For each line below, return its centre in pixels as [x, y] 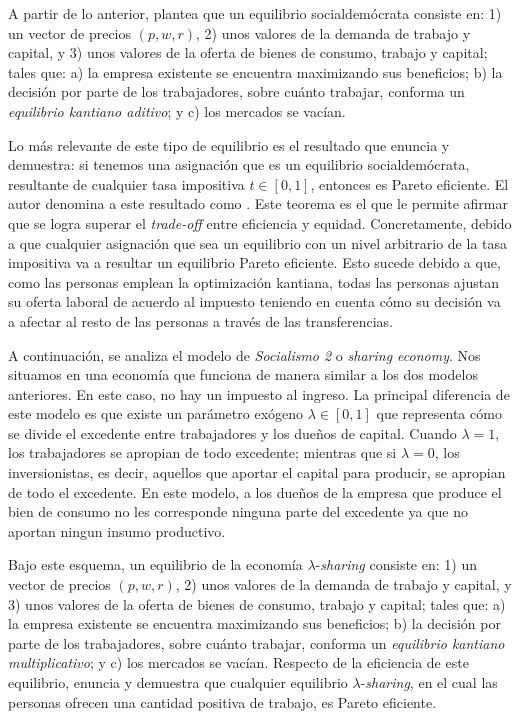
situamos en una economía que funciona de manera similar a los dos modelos [243, 374]
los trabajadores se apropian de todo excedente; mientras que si [202, 452]
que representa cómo [439, 413]
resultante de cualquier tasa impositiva [126, 183]
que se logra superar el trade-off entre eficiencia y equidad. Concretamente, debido [260, 222]
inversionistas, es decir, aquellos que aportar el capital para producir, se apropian [257, 472]
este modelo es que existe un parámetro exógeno [156, 413]
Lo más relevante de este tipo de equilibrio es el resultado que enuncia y [229, 144]
